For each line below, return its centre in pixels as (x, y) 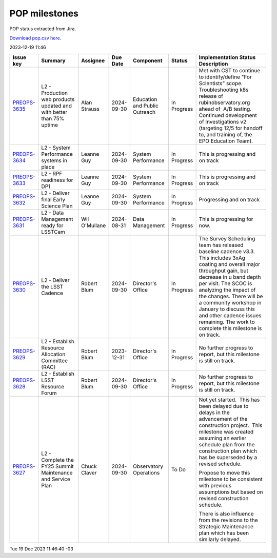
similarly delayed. (220, 539)
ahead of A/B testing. (225, 109)
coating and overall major (230, 264)
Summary (54, 60)
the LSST (52, 286)
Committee (54, 360)
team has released (221, 245)
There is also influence (226, 513)
